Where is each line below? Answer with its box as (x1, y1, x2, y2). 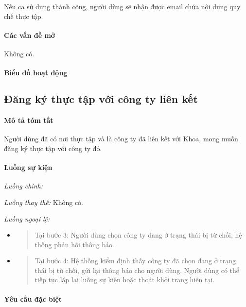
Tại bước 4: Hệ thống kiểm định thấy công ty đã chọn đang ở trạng (35, 256, 236, 266)
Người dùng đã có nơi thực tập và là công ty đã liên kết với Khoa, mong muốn (4, 134, 238, 144)
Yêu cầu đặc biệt (4, 293, 62, 304)
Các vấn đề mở (4, 30, 55, 40)
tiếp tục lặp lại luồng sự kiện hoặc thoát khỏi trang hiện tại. (35, 274, 215, 285)
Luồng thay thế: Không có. (4, 197, 83, 207)
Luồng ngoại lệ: (4, 213, 50, 223)
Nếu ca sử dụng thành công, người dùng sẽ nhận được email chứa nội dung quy (4, 1, 241, 11)
